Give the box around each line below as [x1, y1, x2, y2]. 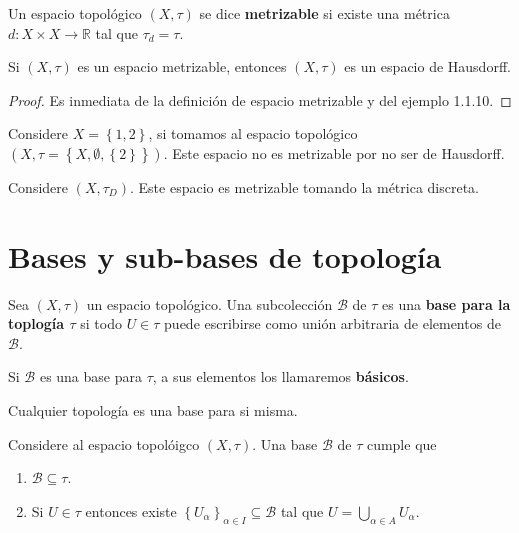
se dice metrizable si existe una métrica [199, 3, 450, 23]
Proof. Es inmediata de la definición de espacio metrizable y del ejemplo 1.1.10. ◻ [8, 89, 512, 110]
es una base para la [381, 293, 511, 314]
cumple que [366, 433, 437, 454]
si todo [80, 313, 122, 334]
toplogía [8, 313, 65, 334]
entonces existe [85, 500, 177, 521]
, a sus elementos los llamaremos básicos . [152, 366, 409, 387]
